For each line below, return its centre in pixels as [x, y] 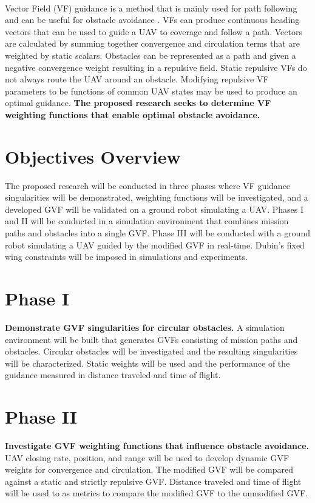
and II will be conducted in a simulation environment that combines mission [147, 221]
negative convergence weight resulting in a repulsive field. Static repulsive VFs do [156, 67]
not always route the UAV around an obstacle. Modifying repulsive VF [137, 79]
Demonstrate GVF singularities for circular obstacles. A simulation [145, 327]
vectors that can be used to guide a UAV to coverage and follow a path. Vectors [154, 31]
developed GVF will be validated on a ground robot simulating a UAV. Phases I [154, 209]
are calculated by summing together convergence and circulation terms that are [153, 43]
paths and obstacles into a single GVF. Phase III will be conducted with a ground [157, 233]
